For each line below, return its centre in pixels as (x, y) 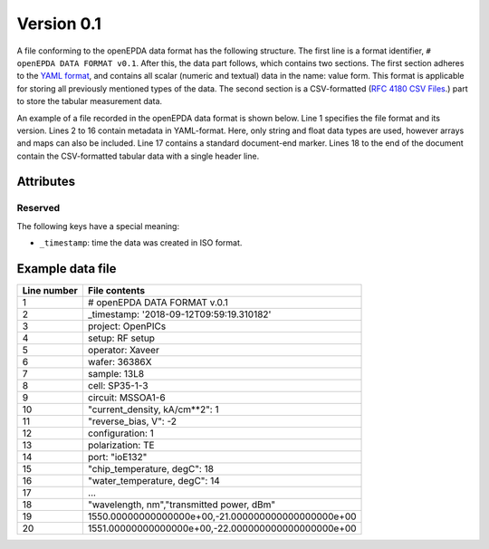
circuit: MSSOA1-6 (127, 398)
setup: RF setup (121, 338)
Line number (50, 291)
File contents (116, 291)
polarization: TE (121, 446)
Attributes (46, 182)
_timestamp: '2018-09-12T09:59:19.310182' (179, 314)
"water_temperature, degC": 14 (154, 481)
